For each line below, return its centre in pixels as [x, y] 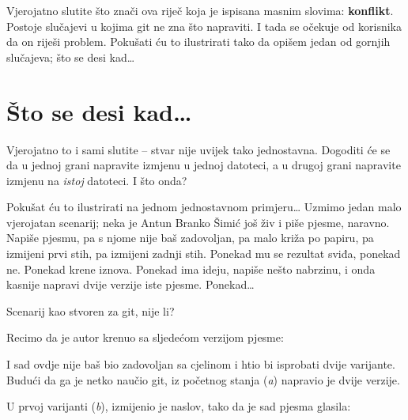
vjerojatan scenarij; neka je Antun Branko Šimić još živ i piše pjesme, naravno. [198, 222]
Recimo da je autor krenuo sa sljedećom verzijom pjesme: [145, 337]
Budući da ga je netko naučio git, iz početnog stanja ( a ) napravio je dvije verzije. [203, 379]
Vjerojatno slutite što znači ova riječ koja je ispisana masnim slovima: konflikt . [200, 10]
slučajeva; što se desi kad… [71, 57]
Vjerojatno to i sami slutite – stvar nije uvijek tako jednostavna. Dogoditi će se [198, 149]
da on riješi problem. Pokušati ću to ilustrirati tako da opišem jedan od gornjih [198, 42]
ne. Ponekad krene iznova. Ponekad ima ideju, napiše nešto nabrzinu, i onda [191, 269]
